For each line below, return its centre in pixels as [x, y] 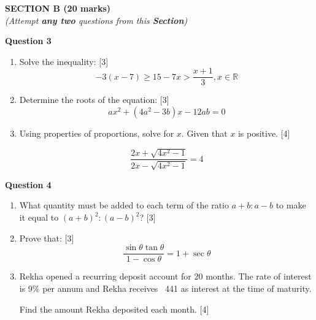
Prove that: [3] [47, 238]
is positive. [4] [264, 133]
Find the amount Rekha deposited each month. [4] [114, 309]
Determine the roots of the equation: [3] [94, 100]
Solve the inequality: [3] [64, 61]
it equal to [39, 217]
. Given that [204, 133]
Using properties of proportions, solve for [97, 133]
